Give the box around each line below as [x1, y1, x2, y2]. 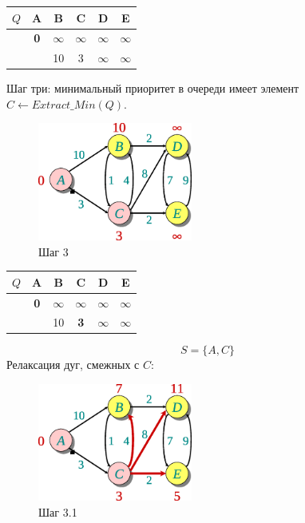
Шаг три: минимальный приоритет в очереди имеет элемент [6, 80, 299, 97]
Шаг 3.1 [38, 503, 77, 520]
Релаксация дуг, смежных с [6, 356, 140, 373]
